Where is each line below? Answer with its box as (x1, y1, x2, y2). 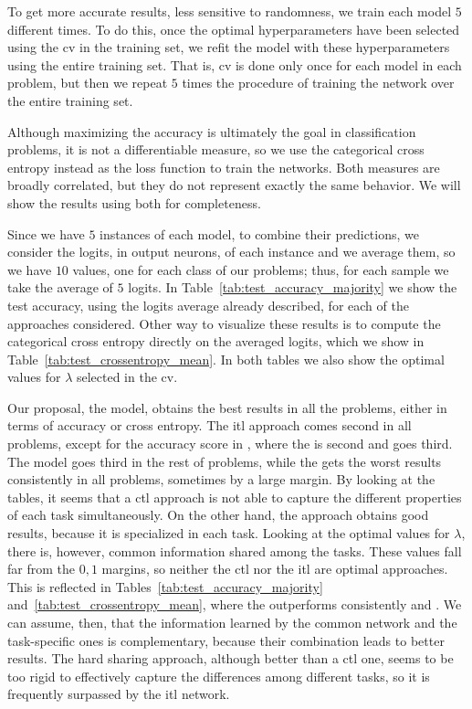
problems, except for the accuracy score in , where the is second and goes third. (7, 434, 453, 453)
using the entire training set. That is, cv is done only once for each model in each (7, 55, 462, 74)
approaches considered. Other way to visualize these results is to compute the (7, 313, 441, 333)
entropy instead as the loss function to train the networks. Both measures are (7, 157, 440, 176)
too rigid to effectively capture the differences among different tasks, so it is (7, 666, 430, 685)
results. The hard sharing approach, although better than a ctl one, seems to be (7, 649, 454, 668)
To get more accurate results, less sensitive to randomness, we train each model (7, 2, 452, 20)
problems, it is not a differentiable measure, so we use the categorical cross (7, 140, 425, 159)
